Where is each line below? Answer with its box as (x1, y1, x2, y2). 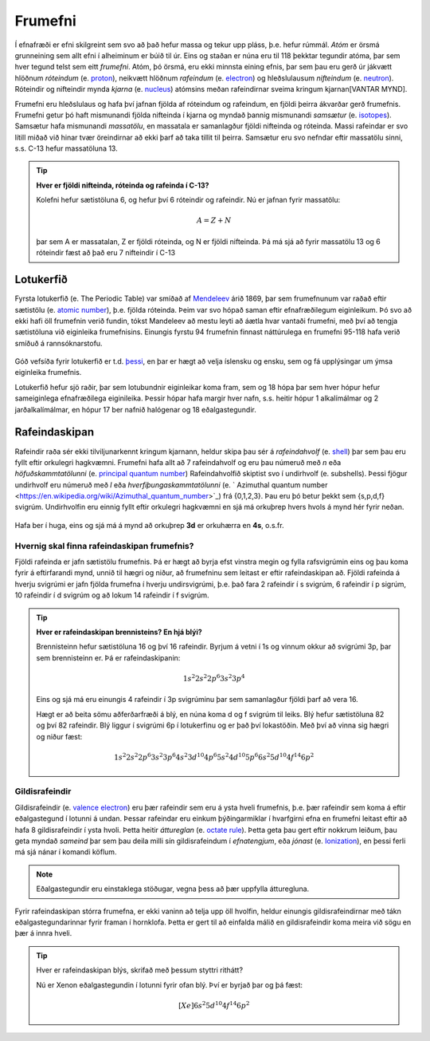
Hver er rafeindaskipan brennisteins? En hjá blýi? (36, 627, 202, 637)
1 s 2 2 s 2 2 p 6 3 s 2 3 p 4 (183, 672, 245, 683)
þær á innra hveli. (14, 929, 72, 938)
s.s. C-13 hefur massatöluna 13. (14, 144, 119, 153)
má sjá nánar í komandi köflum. (14, 847, 117, 857)
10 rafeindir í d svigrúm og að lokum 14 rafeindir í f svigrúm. (14, 590, 210, 600)
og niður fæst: (36, 731, 83, 741)
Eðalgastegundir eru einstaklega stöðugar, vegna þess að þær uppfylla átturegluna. (36, 884, 310, 893)
